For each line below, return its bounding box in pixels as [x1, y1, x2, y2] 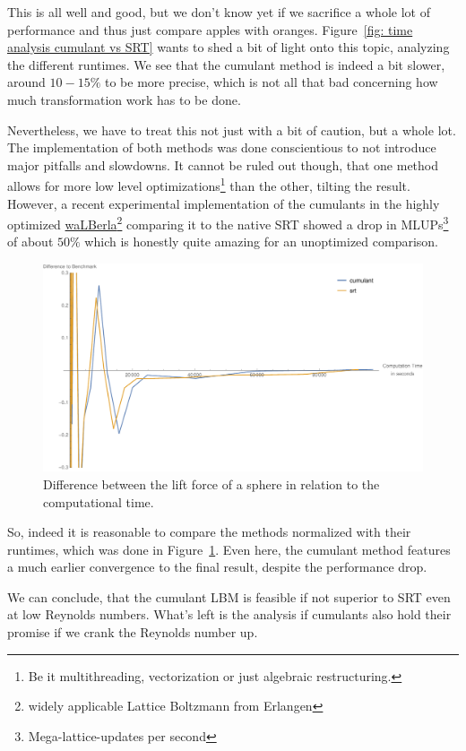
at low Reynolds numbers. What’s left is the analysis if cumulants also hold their [7, 605, 452, 624]
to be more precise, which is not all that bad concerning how [104, 73, 438, 91]
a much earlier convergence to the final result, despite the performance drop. [7, 557, 427, 576]
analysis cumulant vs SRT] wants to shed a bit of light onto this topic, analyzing [7, 38, 450, 56]
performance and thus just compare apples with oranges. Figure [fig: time [7, 20, 413, 39]
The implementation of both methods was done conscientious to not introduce [7, 138, 436, 157]
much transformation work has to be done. [7, 90, 241, 108]
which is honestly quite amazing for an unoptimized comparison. [84, 232, 439, 251]
